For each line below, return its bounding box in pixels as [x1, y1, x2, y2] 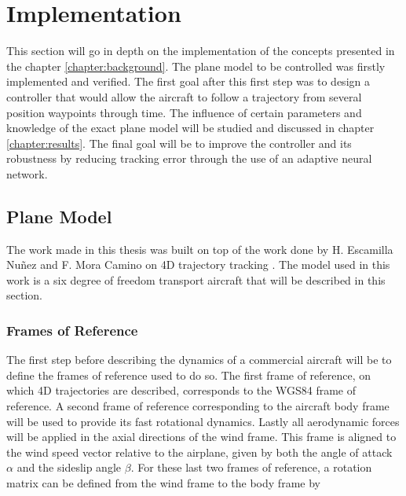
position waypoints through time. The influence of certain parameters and [6, 104, 362, 120]
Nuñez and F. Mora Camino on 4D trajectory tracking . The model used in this [6, 256, 390, 273]
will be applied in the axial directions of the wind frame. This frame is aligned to [6, 428, 397, 445]
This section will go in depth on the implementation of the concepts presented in [6, 42, 395, 59]
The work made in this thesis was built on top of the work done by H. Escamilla [6, 241, 393, 257]
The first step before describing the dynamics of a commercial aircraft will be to [6, 351, 392, 368]
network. [6, 165, 48, 182]
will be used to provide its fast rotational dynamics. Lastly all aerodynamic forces [6, 413, 400, 429]
